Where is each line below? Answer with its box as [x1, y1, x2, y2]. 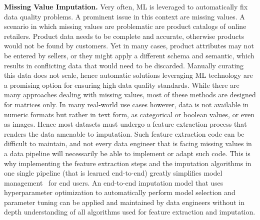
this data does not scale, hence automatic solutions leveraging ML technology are [4, 70, 253, 80]
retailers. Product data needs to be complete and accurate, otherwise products [4, 30, 244, 41]
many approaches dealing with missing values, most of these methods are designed [4, 89, 256, 100]
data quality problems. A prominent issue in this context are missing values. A [4, 11, 245, 21]
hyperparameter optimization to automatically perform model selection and [4, 187, 235, 198]
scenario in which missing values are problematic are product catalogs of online [4, 21, 246, 31]
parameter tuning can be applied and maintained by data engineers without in [4, 197, 244, 207]
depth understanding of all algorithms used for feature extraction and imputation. [4, 207, 255, 217]
